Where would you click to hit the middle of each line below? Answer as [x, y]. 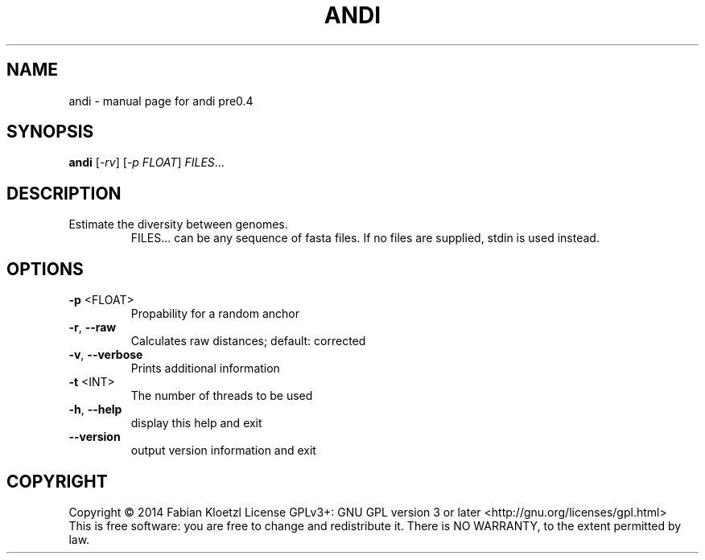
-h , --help [95, 410]
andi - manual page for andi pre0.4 [161, 101]
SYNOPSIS [50, 132]
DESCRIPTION [64, 193]
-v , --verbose [106, 355]
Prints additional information [205, 369]
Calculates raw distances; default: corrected [248, 341]
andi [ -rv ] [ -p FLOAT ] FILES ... [146, 163]
